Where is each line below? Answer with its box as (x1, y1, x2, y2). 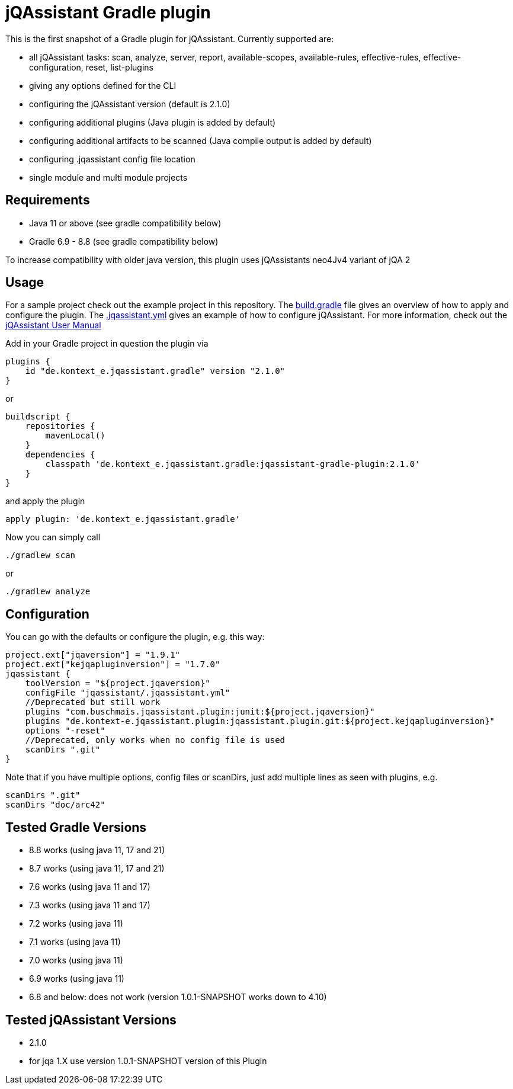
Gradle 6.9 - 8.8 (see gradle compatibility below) (29, 236, 219, 246)
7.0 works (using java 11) (29, 955, 123, 966)
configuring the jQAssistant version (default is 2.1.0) (29, 98, 230, 109)
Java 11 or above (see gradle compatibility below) (29, 217, 222, 228)
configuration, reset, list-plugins (29, 62, 153, 72)
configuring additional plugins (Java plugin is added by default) (29, 117, 276, 127)
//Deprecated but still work (25, 697, 161, 707)
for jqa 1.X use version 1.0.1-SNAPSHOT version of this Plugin (29, 1055, 267, 1066)
